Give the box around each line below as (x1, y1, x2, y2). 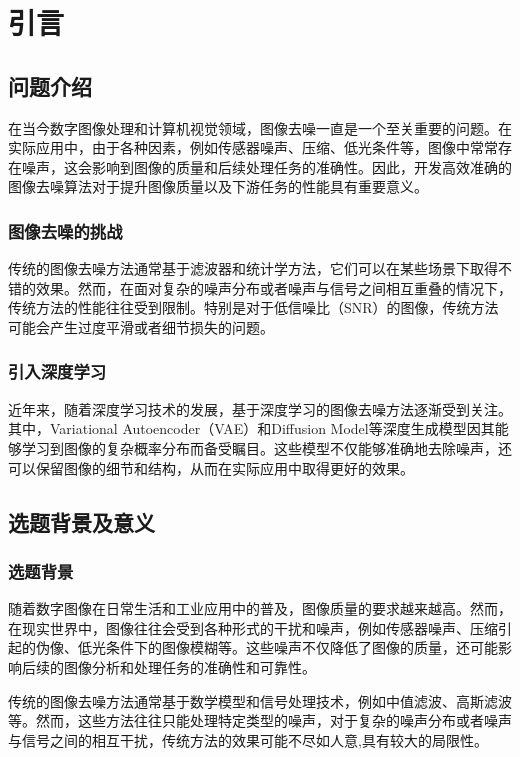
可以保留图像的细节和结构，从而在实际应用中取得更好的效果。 (8, 457, 414, 478)
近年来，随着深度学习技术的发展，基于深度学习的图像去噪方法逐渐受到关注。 (8, 398, 512, 419)
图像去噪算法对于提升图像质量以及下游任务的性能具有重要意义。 (8, 176, 428, 197)
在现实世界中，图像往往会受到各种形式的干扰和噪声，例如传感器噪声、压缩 (8, 617, 498, 638)
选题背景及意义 (8, 506, 155, 537)
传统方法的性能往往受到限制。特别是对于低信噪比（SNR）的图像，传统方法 (8, 297, 499, 318)
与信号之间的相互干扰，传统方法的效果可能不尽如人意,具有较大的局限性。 (8, 729, 488, 750)
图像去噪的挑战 (8, 218, 123, 243)
